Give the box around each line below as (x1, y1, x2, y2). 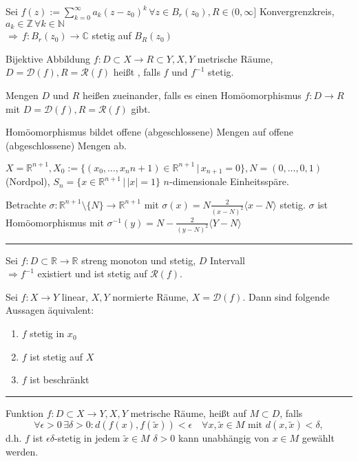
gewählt (302, 431, 335, 445)
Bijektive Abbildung (6, 51, 91, 65)
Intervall (210, 253, 246, 267)
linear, (61, 289, 88, 303)
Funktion (6, 405, 44, 420)
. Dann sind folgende (242, 289, 330, 303)
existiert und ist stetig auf (37, 266, 147, 281)
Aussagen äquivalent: (6, 303, 94, 317)
